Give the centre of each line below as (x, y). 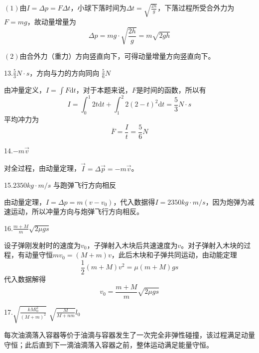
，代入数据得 (134, 201)
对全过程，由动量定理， (42, 168)
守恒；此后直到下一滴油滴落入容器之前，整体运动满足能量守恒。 (109, 344)
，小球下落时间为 (98, 7)
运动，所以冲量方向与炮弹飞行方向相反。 (77, 211)
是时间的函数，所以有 (171, 89)
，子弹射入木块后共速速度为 (132, 245)
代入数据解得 (25, 279)
